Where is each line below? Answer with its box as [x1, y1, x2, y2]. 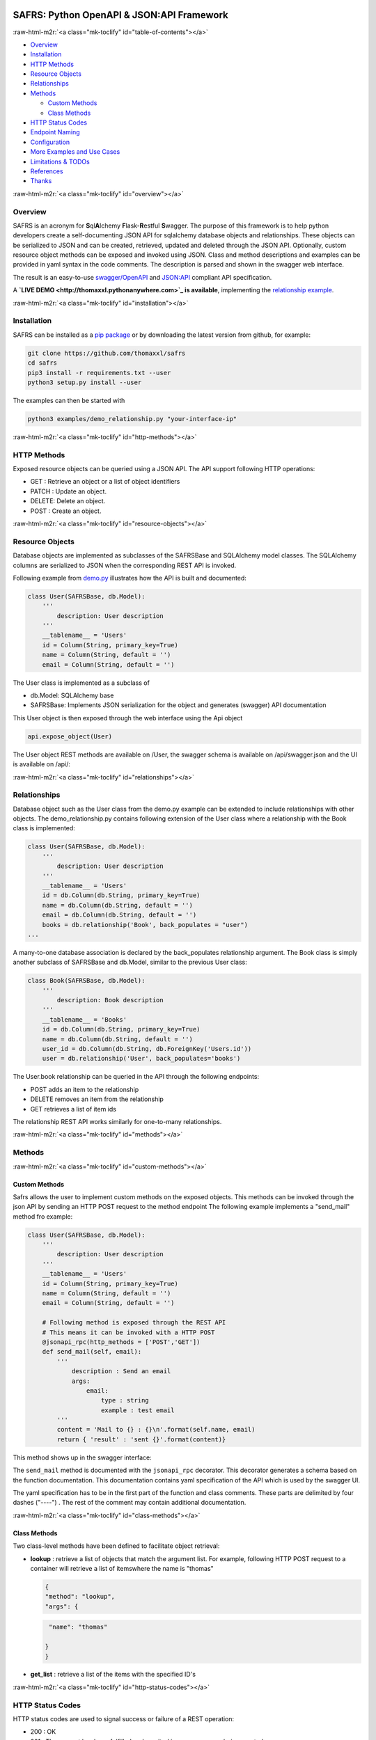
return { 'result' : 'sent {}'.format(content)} [56, 1435, 226, 1444]
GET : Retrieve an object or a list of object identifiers [30, 477, 180, 486]
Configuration [30, 138, 70, 146]
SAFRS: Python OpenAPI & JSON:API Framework [13, 9, 229, 21]
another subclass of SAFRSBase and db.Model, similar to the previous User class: [13, 958, 247, 967]
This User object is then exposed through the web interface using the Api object [13, 713, 243, 722]
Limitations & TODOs [30, 157, 90, 166]
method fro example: [13, 1212, 73, 1221]
